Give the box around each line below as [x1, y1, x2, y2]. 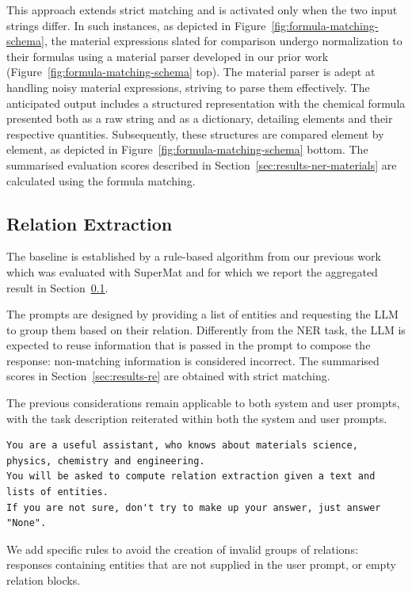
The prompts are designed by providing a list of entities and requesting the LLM [6, 306, 399, 322]
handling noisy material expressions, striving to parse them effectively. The [6, 78, 370, 95]
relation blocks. [6, 572, 81, 589]
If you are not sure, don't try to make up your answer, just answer [6, 501, 381, 513]
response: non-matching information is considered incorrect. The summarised [6, 352, 380, 368]
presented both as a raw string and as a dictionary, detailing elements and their [6, 110, 393, 127]
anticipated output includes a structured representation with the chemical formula [6, 94, 406, 111]
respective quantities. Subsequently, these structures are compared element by [6, 125, 384, 142]
